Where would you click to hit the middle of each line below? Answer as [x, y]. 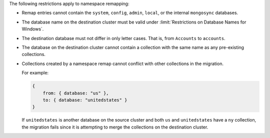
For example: [35, 73]
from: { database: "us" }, [76, 93]
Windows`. [33, 29]
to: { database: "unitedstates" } [85, 100]
